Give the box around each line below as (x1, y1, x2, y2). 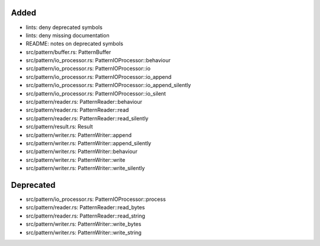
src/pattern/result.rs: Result (25, 123, 93, 130)
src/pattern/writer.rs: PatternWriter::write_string (25, 229, 142, 236)
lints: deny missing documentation (25, 31, 110, 39)
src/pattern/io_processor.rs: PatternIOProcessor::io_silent (25, 90, 166, 97)
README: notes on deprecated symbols (25, 40, 124, 47)
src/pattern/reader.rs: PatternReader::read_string (25, 212, 145, 219)
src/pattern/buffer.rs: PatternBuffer (25, 48, 111, 56)
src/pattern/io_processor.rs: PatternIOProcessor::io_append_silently (25, 82, 191, 89)
